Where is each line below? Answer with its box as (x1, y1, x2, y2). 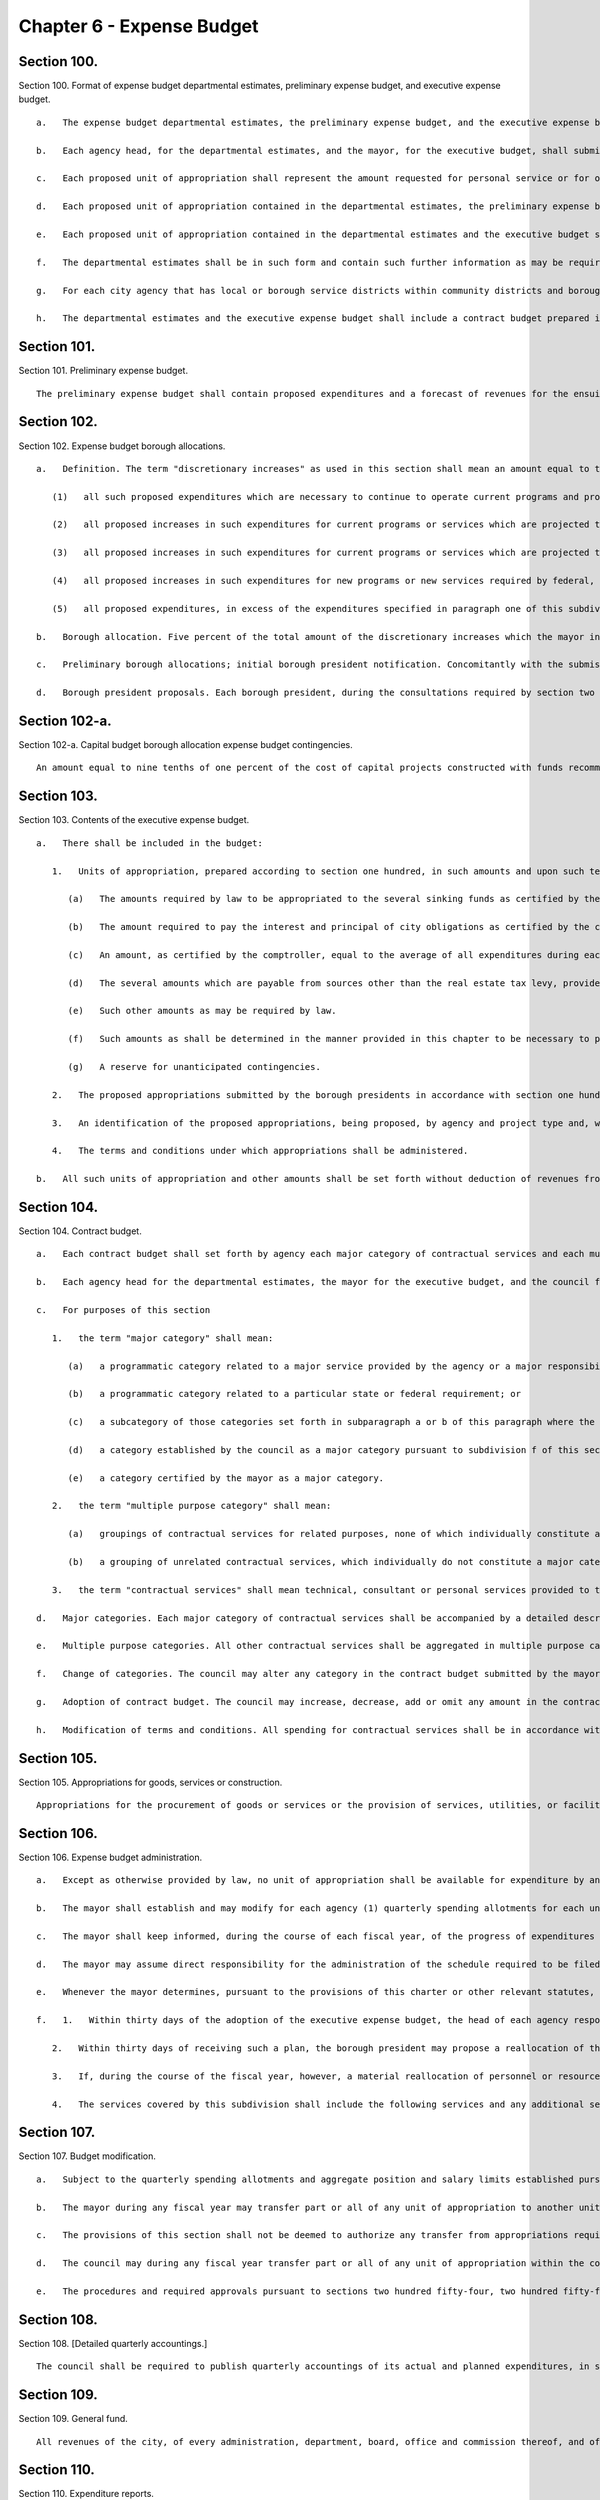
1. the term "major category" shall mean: (51, 1332, 274, 1344)
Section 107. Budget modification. (18, 2150, 157, 2162)
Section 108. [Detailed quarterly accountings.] (18, 2337, 208, 2349)
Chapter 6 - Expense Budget (18, 15, 259, 37)
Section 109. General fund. (18, 2413, 129, 2425)
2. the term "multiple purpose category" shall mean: (51, 1500, 332, 1512)
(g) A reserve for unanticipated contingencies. (67, 1061, 322, 1072)
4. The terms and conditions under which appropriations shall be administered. (51, 1145, 469, 1157)
